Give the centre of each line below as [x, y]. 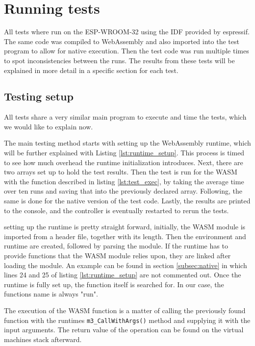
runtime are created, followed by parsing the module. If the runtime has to [116, 246]
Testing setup [39, 96]
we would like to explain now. [49, 126]
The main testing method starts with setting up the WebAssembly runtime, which [127, 143]
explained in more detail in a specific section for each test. [91, 70]
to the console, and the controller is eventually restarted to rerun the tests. [116, 210]
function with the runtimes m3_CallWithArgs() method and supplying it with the [127, 320]
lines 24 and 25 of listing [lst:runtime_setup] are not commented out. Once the [123, 275]
